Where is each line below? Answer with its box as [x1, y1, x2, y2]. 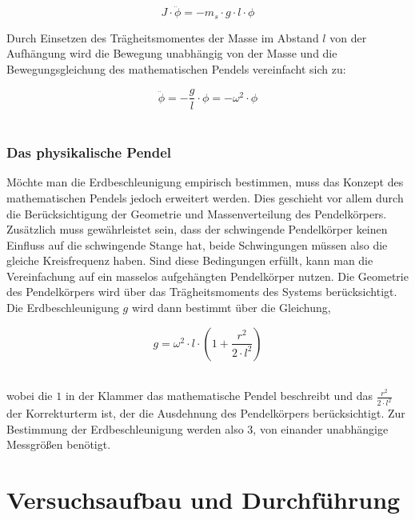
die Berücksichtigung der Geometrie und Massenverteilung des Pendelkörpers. [6, 205, 387, 222]
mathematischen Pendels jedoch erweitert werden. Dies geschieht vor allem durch [6, 189, 404, 206]
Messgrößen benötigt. [6, 436, 111, 453]
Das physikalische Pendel [6, 142, 172, 162]
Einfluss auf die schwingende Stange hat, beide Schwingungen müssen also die [6, 236, 388, 253]
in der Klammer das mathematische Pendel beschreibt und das [65, 387, 373, 404]
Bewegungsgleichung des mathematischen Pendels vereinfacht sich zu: [6, 60, 346, 77]
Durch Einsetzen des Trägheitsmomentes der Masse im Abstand [6, 29, 319, 46]
